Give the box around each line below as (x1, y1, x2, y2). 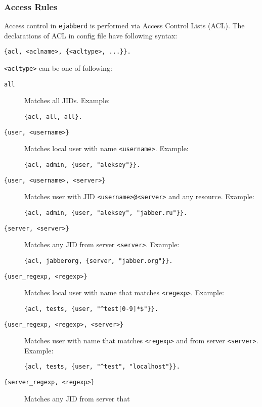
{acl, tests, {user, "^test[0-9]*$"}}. (24, 305, 158, 312)
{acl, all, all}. (24, 113, 82, 121)
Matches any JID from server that (24, 393, 130, 403)
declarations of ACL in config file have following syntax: (4, 30, 178, 40)
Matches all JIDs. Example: (24, 95, 110, 106)
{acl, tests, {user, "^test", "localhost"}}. (24, 363, 180, 371)
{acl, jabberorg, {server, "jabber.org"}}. (24, 257, 173, 264)
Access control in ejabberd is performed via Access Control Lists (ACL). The (4, 20, 245, 31)
